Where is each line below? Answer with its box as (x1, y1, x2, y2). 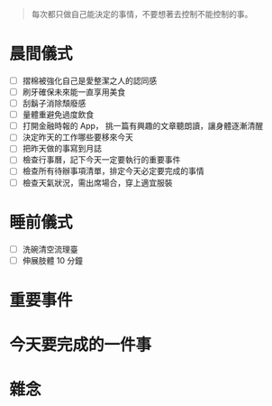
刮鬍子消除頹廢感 (22, 98, 86, 109)
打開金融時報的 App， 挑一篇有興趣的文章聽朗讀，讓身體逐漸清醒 (22, 121, 264, 132)
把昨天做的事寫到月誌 (22, 143, 102, 154)
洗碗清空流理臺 (22, 244, 78, 254)
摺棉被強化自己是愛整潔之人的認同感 (22, 75, 158, 86)
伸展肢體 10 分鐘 (22, 254, 84, 265)
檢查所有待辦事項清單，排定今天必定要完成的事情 (22, 166, 204, 177)
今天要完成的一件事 (9, 335, 152, 355)
